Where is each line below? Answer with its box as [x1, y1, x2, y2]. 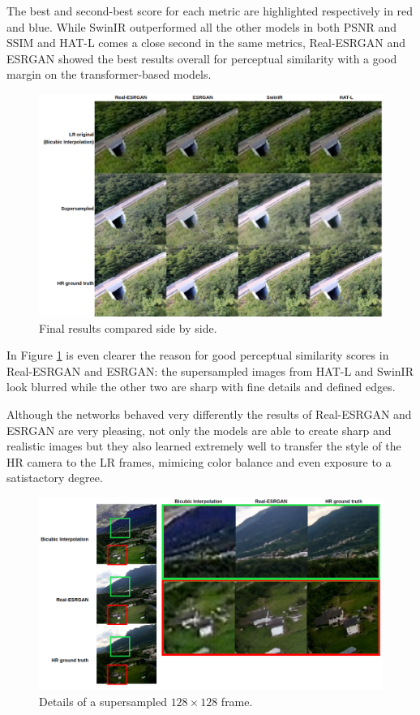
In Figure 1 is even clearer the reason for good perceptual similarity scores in [6, 347, 389, 364]
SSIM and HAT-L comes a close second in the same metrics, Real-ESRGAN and [6, 34, 406, 51]
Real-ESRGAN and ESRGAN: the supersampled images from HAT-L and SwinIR [6, 362, 414, 379]
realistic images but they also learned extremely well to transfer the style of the [6, 437, 401, 454]
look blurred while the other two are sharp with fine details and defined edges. [6, 378, 396, 395]
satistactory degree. [6, 469, 103, 486]
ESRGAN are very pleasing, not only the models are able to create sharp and [6, 421, 392, 438]
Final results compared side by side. [39, 319, 217, 336]
